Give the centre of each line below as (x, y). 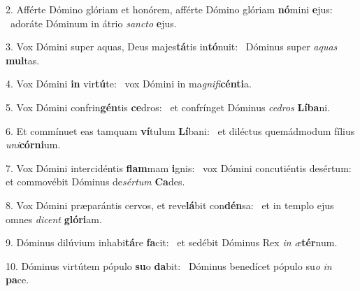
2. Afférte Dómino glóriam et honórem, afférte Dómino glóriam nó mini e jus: (169, 9)
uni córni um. (33, 144)
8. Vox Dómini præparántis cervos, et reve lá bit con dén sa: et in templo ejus (170, 205)
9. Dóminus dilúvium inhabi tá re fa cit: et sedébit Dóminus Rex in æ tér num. (172, 242)
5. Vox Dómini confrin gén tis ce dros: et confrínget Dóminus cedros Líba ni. (168, 107)
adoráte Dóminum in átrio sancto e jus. (93, 23)
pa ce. (17, 279)
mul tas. (23, 60)
